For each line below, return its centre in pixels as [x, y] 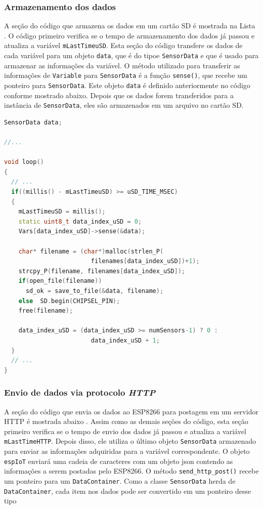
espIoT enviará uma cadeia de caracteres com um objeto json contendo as [119, 461]
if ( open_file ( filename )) [60, 281]
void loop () [24, 162]
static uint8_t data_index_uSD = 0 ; [80, 221]
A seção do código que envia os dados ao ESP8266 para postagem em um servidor [131, 411]
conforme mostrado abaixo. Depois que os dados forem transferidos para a [119, 95]
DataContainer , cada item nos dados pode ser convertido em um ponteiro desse [128, 491]
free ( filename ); [46, 311]
